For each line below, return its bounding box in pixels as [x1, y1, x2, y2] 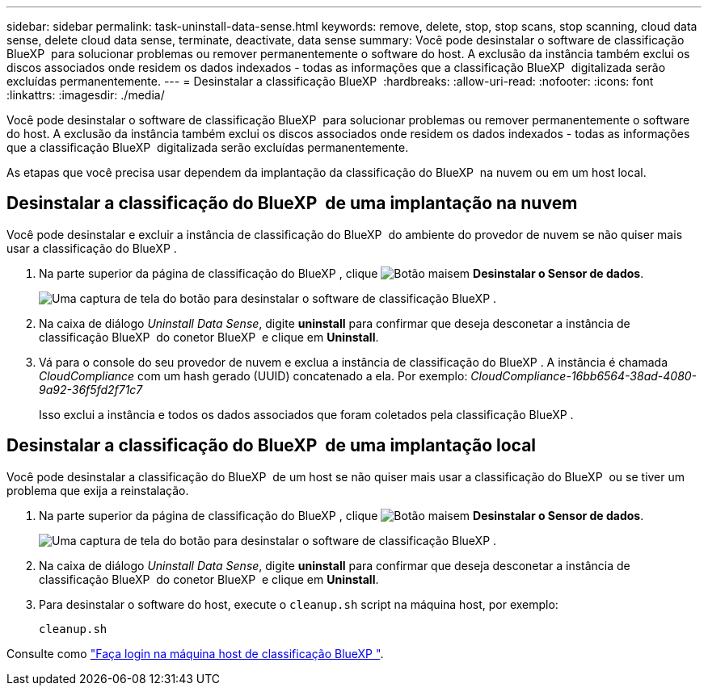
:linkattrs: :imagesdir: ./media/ [6, 88, 165, 102]
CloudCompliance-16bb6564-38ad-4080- [470, 368, 697, 383]
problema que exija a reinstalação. [6, 483, 189, 497]
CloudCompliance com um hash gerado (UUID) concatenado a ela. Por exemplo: [39, 368, 468, 383]
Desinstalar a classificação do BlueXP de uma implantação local [6, 435, 537, 456]
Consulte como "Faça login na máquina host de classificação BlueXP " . [6, 646, 384, 661]
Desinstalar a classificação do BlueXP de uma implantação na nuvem [6, 193, 578, 214]
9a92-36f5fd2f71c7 [39, 382, 143, 396]
